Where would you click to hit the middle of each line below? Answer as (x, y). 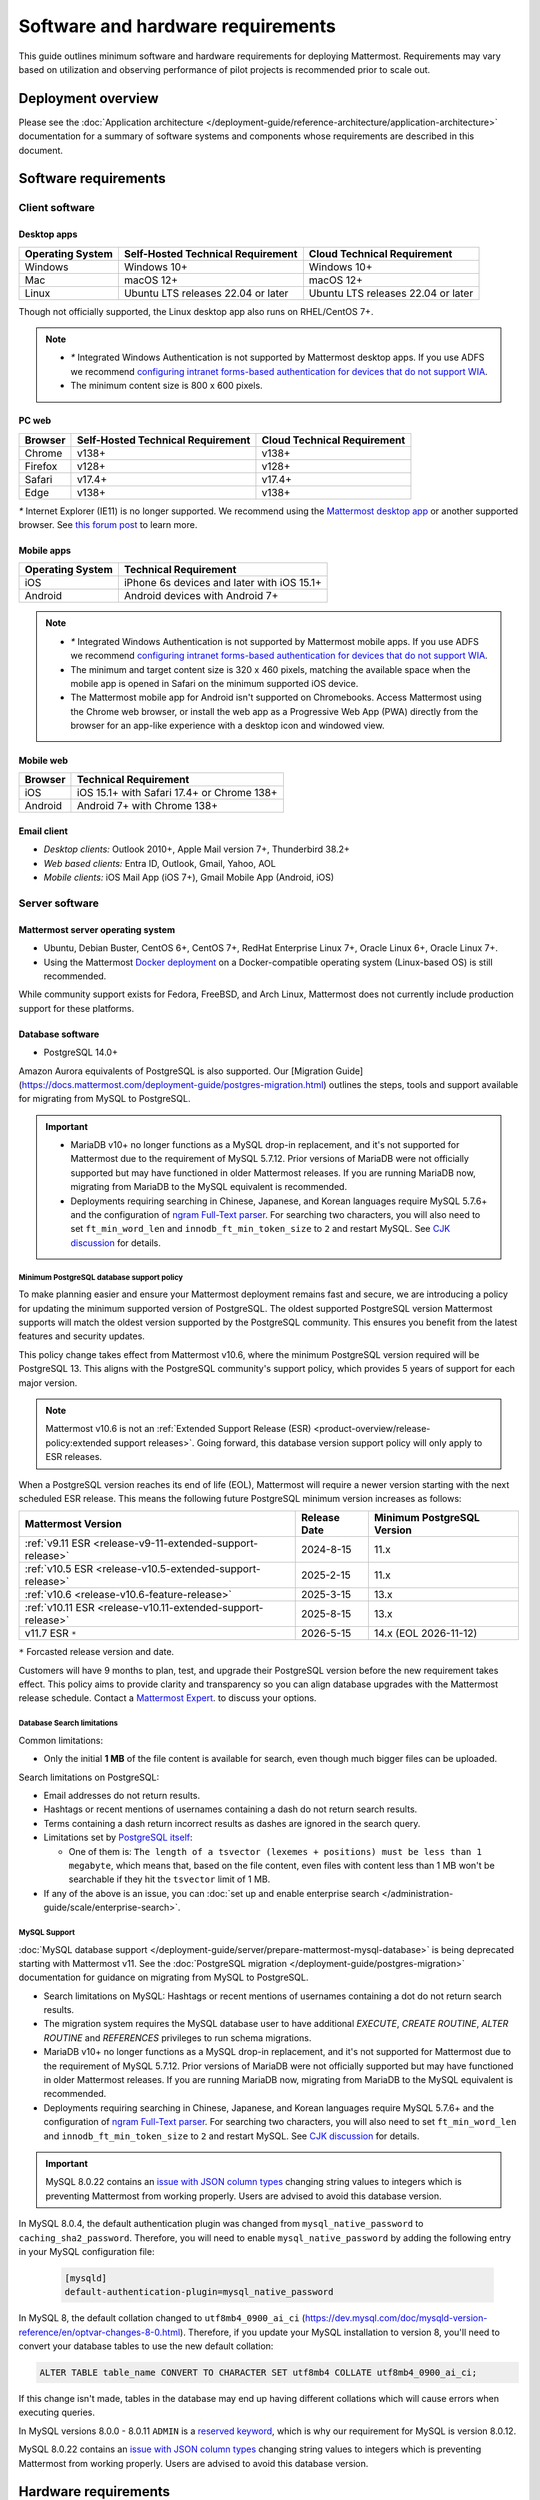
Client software (56, 208)
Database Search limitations (68, 1723)
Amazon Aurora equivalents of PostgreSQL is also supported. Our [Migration (176, 1071)
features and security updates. (81, 1336)
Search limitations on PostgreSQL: (89, 1777)
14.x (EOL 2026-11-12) (425, 1633)
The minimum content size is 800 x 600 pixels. (167, 386)
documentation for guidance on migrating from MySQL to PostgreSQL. (163, 1977)
